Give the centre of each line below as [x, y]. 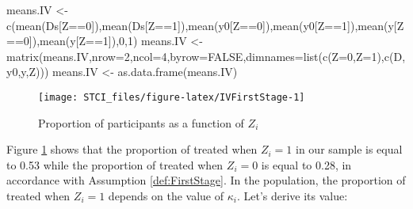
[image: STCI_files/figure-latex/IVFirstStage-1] [172, 97]
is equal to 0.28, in [306, 164]
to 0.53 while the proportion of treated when [115, 164]
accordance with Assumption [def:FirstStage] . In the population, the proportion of [206, 180]
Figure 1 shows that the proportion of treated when [132, 149]
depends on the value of [166, 196]
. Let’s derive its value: [292, 196]
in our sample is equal [349, 149]
